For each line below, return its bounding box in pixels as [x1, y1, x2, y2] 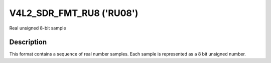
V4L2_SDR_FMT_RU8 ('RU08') [9, 7, 139, 18]
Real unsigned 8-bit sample [9, 25, 66, 31]
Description [9, 38, 47, 46]
